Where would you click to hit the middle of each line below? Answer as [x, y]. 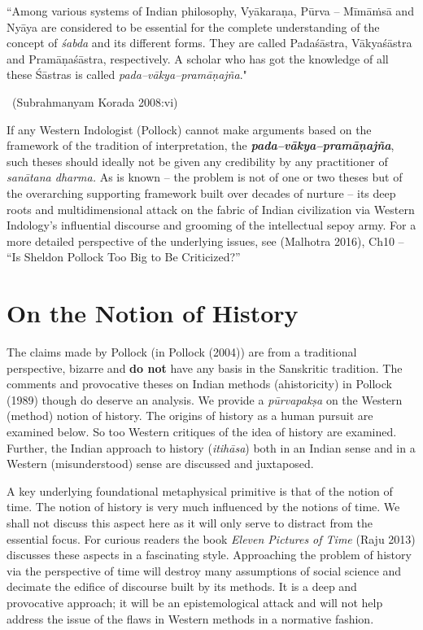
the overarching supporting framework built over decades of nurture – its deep [201, 192]
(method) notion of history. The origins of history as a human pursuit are [190, 416]
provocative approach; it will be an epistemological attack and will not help [195, 602]
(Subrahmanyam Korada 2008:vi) [95, 101]
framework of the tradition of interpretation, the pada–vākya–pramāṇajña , [201, 145]
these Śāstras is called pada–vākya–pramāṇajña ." [127, 74]
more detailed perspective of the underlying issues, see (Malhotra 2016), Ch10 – [205, 241]
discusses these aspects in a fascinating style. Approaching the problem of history [209, 555]
